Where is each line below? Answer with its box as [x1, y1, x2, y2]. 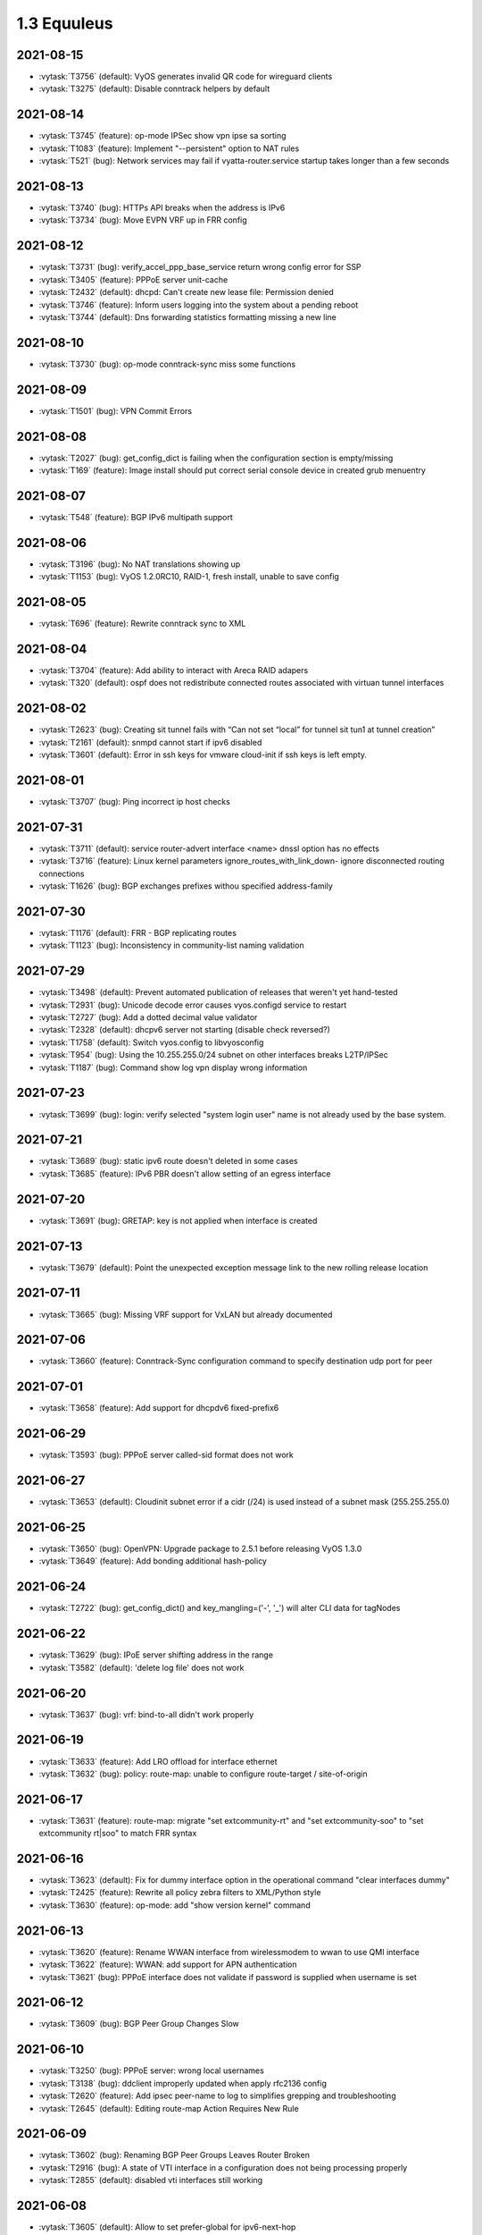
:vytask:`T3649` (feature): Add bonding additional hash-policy [38, 1556, 268, 1566]
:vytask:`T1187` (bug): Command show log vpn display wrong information [38, 1062, 308, 1073]
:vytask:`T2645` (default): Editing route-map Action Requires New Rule [38, 2103, 299, 2113]
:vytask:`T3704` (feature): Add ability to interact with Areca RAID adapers [38, 665, 309, 676]
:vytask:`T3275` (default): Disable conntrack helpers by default [38, 83, 270, 94]
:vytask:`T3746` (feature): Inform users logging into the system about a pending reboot [38, 299, 359, 310]
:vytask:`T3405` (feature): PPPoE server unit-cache [38, 274, 229, 285]
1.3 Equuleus [16, 13, 113, 33]
